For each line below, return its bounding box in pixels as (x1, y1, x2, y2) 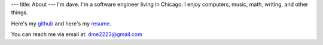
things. (11, 9, 28, 16)
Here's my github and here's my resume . (11, 20, 112, 27)
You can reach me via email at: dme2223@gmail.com (11, 31, 143, 38)
